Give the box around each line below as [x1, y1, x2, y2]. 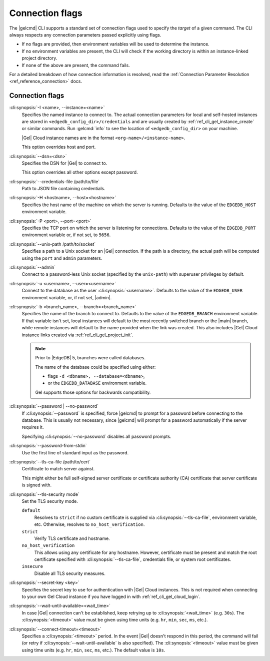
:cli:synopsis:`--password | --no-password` [9, 403, 99, 409]
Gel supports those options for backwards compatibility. [35, 389, 151, 395]
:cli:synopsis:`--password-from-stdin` [9, 443, 87, 449]
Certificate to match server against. [21, 466, 95, 472]
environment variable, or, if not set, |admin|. [21, 294, 112, 300]
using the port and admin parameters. [21, 255, 102, 261]
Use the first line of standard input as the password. [21, 449, 129, 455]
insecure [21, 563, 43, 569]
